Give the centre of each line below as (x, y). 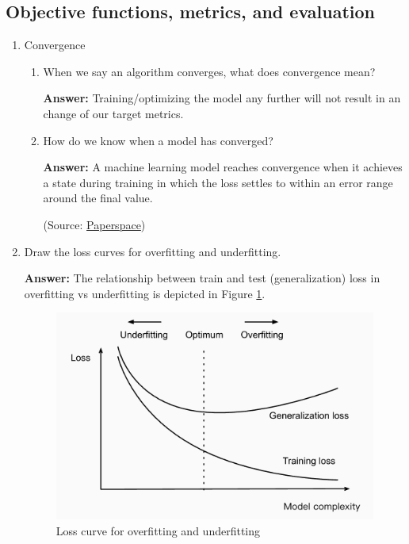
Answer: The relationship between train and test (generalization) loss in (202, 278)
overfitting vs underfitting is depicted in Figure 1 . (145, 293)
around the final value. (98, 198)
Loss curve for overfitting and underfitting (158, 530)
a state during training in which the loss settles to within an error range (218, 182)
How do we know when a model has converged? (158, 140)
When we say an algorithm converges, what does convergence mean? (209, 71)
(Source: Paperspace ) (94, 224)
